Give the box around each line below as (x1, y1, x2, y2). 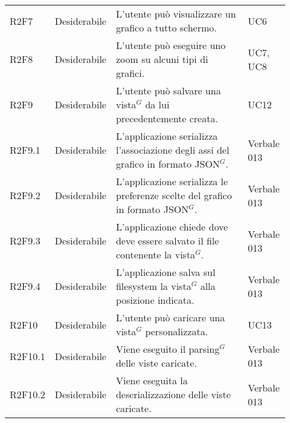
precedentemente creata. (115, 111, 218, 125)
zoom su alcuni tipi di (115, 52, 208, 66)
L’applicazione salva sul (115, 265, 216, 279)
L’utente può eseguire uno (115, 38, 226, 52)
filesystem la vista (115, 279, 192, 293)
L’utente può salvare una (115, 84, 221, 97)
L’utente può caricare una (115, 310, 225, 324)
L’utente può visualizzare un (115, 7, 236, 21)
